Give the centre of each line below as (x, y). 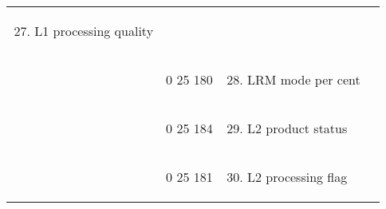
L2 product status (297, 128)
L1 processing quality (94, 31)
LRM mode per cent (303, 79)
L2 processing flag (297, 177)
